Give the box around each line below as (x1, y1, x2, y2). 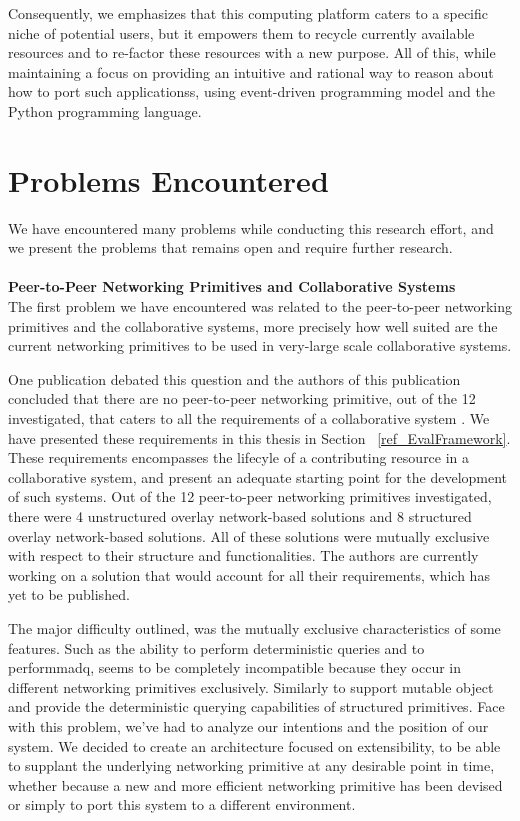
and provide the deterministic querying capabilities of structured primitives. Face (8, 696, 505, 717)
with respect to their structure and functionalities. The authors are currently (8, 545, 479, 566)
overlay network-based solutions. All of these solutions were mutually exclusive (8, 525, 490, 546)
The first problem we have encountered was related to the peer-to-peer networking (8, 296, 512, 317)
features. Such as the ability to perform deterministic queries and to (8, 637, 425, 658)
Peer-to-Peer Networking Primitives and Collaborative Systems (8, 276, 456, 297)
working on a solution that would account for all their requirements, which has (8, 564, 490, 585)
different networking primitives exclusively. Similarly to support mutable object (8, 676, 494, 697)
